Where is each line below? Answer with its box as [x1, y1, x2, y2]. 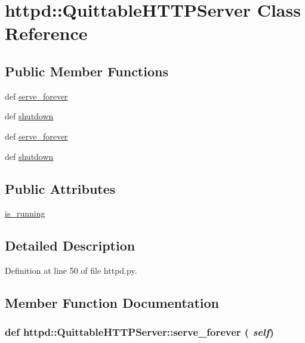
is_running [5, 207, 45, 220]
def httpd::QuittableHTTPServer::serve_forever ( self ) [5, 325, 274, 339]
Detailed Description [5, 236, 135, 255]
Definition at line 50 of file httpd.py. [5, 264, 137, 277]
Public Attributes [5, 179, 116, 197]
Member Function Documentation [5, 293, 220, 312]
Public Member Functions [5, 61, 168, 80]
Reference [5, 21, 88, 45]
